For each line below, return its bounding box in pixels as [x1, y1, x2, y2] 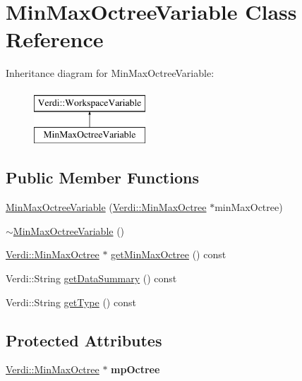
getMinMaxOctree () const [111, 247, 226, 262]
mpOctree [111, 362, 160, 377]
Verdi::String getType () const [6, 294, 136, 309]
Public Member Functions [6, 167, 199, 188]
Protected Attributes [6, 329, 162, 351]
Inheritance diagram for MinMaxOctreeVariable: [6, 66, 215, 80]
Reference [6, 25, 104, 54]
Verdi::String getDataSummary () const [6, 271, 177, 286]
